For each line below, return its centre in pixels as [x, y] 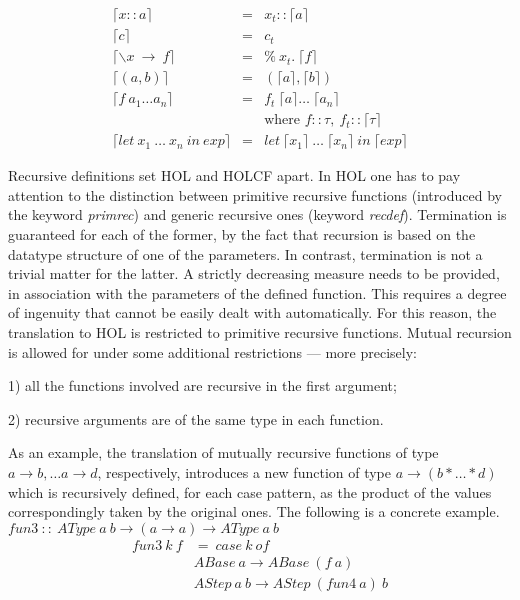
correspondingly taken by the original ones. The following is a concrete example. [254, 511]
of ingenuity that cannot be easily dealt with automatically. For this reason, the [252, 312]
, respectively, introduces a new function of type [244, 471]
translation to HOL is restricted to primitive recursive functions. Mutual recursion [260, 331]
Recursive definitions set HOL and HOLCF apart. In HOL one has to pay [234, 175]
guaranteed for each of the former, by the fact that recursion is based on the [242, 234]
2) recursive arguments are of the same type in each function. [196, 418]
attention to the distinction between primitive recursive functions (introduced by [255, 194]
